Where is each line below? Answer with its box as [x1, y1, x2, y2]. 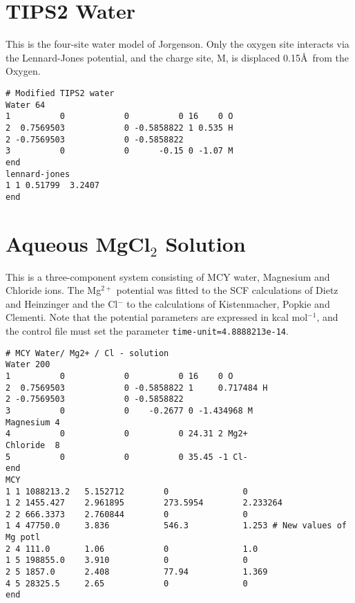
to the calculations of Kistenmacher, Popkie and [126, 296, 330, 310]
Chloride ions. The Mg [6, 283, 102, 297]
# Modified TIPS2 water [6, 88, 115, 98]
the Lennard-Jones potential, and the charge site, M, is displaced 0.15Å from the [6, 50, 349, 64]
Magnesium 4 [6, 417, 60, 427]
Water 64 [6, 100, 46, 110]
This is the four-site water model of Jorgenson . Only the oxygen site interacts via [6, 37, 349, 51]
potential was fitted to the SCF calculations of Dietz [116, 283, 338, 297]
